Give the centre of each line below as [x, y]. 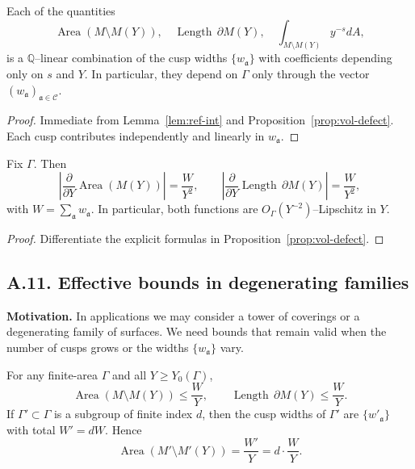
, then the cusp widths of [264, 414]
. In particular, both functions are [174, 209]
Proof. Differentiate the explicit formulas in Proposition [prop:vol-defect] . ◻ [195, 239]
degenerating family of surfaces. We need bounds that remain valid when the [197, 331]
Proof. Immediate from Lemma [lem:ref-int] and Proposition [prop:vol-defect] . [200, 120]
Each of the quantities [61, 10]
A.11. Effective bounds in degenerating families [208, 282]
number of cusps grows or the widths [98, 347]
